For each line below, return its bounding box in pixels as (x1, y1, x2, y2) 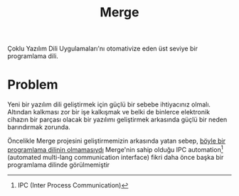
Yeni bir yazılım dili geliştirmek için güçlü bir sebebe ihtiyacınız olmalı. (7, 100, 211, 109)
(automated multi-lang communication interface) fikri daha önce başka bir (7, 153, 224, 161)
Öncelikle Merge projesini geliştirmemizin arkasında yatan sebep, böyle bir (7, 136, 226, 146)
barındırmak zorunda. (7, 123, 71, 131)
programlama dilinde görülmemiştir (7, 160, 110, 169)
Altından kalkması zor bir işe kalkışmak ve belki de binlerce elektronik (7, 108, 211, 116)
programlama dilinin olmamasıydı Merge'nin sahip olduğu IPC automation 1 (7, 144, 223, 153)
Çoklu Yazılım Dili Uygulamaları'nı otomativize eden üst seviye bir (7, 44, 198, 53)
